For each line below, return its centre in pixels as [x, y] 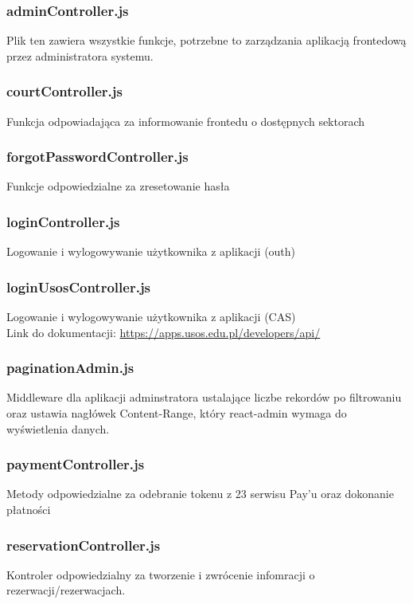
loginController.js [63, 221]
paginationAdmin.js [70, 368]
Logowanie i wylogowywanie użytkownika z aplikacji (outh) [151, 251]
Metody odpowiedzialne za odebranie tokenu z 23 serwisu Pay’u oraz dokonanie [200, 494]
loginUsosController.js [79, 286]
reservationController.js [84, 545]
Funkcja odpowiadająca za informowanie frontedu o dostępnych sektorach [186, 121]
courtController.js [64, 91]
